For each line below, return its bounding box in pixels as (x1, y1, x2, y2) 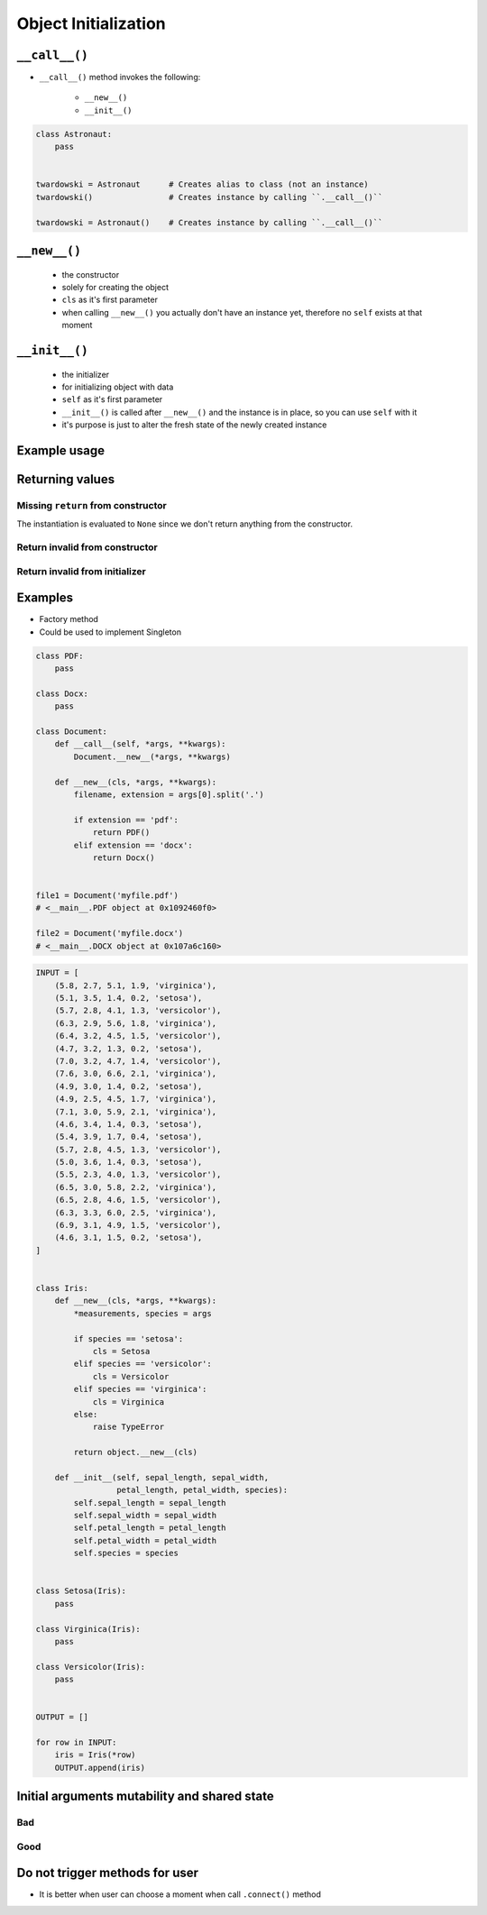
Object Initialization (16, 14, 166, 33)
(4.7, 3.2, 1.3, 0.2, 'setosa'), (54, 1043, 203, 1054)
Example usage (16, 443, 106, 458)
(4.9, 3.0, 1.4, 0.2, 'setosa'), (54, 1081, 203, 1091)
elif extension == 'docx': (73, 839, 193, 850)
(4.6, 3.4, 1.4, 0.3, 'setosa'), (54, 1119, 203, 1129)
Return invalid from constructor (16, 541, 158, 554)
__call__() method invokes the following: (39, 72, 201, 83)
